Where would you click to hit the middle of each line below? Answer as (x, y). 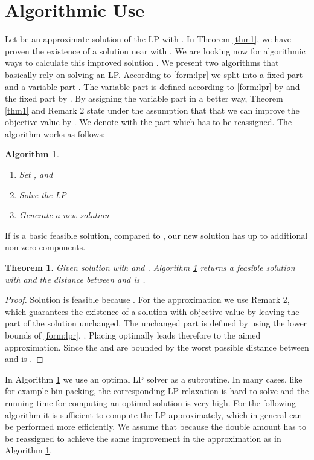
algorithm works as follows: (55, 133)
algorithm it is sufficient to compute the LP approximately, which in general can (154, 414)
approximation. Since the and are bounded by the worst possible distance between (157, 347)
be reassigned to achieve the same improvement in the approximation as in (143, 438)
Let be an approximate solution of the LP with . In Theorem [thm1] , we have (148, 39)
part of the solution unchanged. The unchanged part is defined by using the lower (156, 323)
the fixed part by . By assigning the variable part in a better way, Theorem (144, 98)
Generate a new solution (64, 215)
